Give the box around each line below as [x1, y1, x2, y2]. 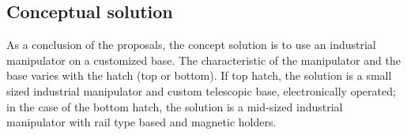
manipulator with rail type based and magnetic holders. [6, 114, 277, 130]
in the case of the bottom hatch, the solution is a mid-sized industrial [6, 98, 343, 114]
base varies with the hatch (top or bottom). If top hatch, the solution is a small [6, 67, 392, 84]
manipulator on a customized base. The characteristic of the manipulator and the [6, 51, 401, 68]
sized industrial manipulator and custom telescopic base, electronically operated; [6, 82, 396, 99]
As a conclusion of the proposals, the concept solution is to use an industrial [6, 36, 376, 53]
